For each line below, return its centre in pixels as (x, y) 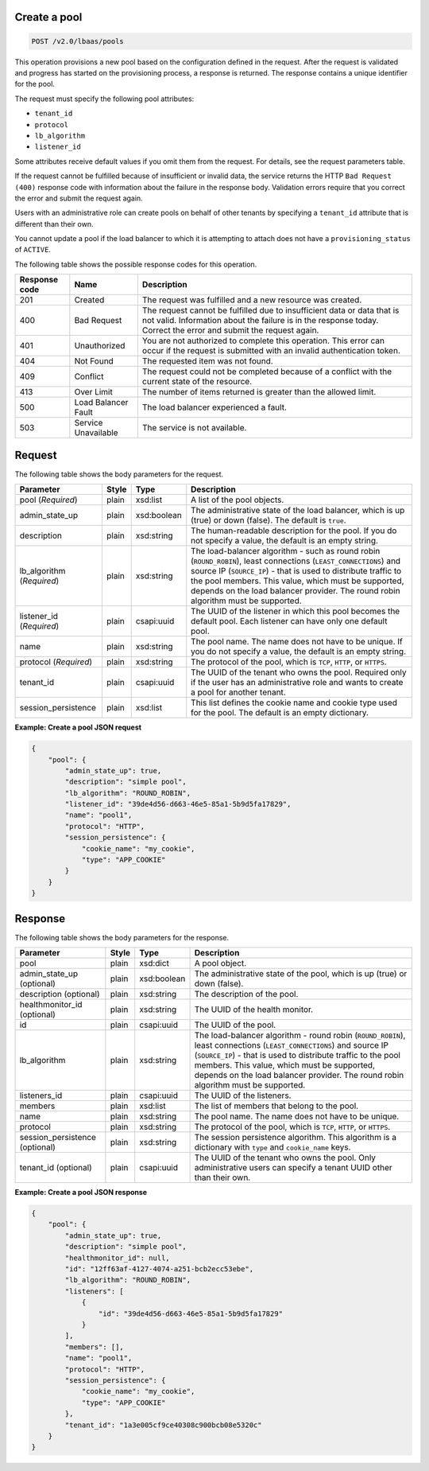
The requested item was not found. (207, 361)
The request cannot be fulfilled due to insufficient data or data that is (271, 310)
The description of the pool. (246, 994)
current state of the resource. (197, 382)
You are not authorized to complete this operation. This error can (263, 341)
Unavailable (96, 433)
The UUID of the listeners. (243, 1095)
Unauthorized (100, 346)
